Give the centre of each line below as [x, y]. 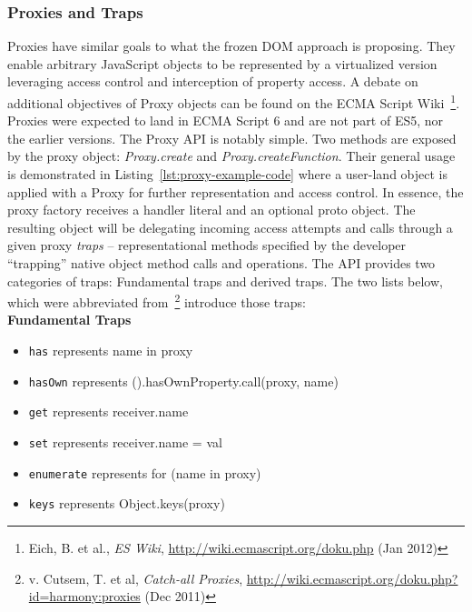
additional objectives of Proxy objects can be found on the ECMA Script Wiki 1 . [234, 101]
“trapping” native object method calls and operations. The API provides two [221, 263]
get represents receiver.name [108, 411]
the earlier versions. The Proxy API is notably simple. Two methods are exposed [232, 138]
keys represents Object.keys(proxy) [127, 503]
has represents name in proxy [111, 351]
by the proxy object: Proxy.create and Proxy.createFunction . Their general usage [231, 156]
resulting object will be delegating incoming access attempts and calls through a [230, 227]
